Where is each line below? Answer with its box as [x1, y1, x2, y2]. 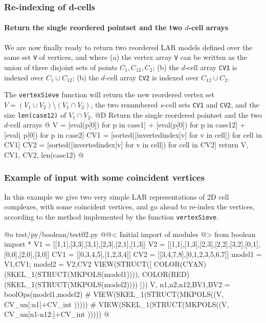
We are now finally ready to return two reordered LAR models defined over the [4, 41, 253, 52]
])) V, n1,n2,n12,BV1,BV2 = [140, 278, 230, 289]
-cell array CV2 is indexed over [104, 72, 199, 82]
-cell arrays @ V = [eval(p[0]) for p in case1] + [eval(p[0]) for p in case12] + [8, 119, 246, 130]
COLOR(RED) [142, 268, 190, 279]
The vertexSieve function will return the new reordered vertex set [4, 89, 215, 100]
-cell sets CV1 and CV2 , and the [163, 99, 259, 110]
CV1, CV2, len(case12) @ [4, 149, 84, 160]
